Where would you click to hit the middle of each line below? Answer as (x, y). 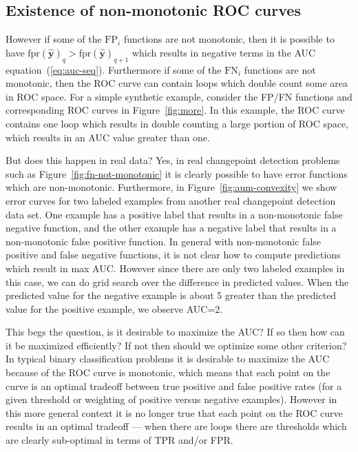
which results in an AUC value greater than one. (108, 137)
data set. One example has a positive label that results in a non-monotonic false (174, 214)
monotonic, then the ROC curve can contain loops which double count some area (177, 83)
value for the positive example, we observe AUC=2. (114, 308)
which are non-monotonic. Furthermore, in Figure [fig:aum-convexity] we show (171, 187)
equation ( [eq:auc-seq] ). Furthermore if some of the (114, 69)
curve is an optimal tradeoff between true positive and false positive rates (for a (174, 386)
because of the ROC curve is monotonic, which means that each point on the (168, 372)
